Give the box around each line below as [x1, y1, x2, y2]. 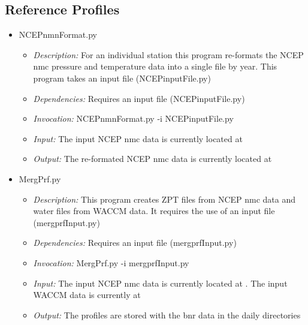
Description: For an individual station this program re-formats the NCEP [33, 48, 304, 61]
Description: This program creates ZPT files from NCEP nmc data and [33, 192, 296, 205]
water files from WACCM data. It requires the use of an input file [33, 204, 275, 217]
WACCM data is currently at [33, 288, 141, 301]
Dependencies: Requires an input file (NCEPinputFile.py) [33, 92, 245, 104]
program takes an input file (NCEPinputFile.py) [33, 71, 211, 84]
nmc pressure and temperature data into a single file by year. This [33, 60, 277, 73]
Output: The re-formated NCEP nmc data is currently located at [33, 152, 272, 165]
